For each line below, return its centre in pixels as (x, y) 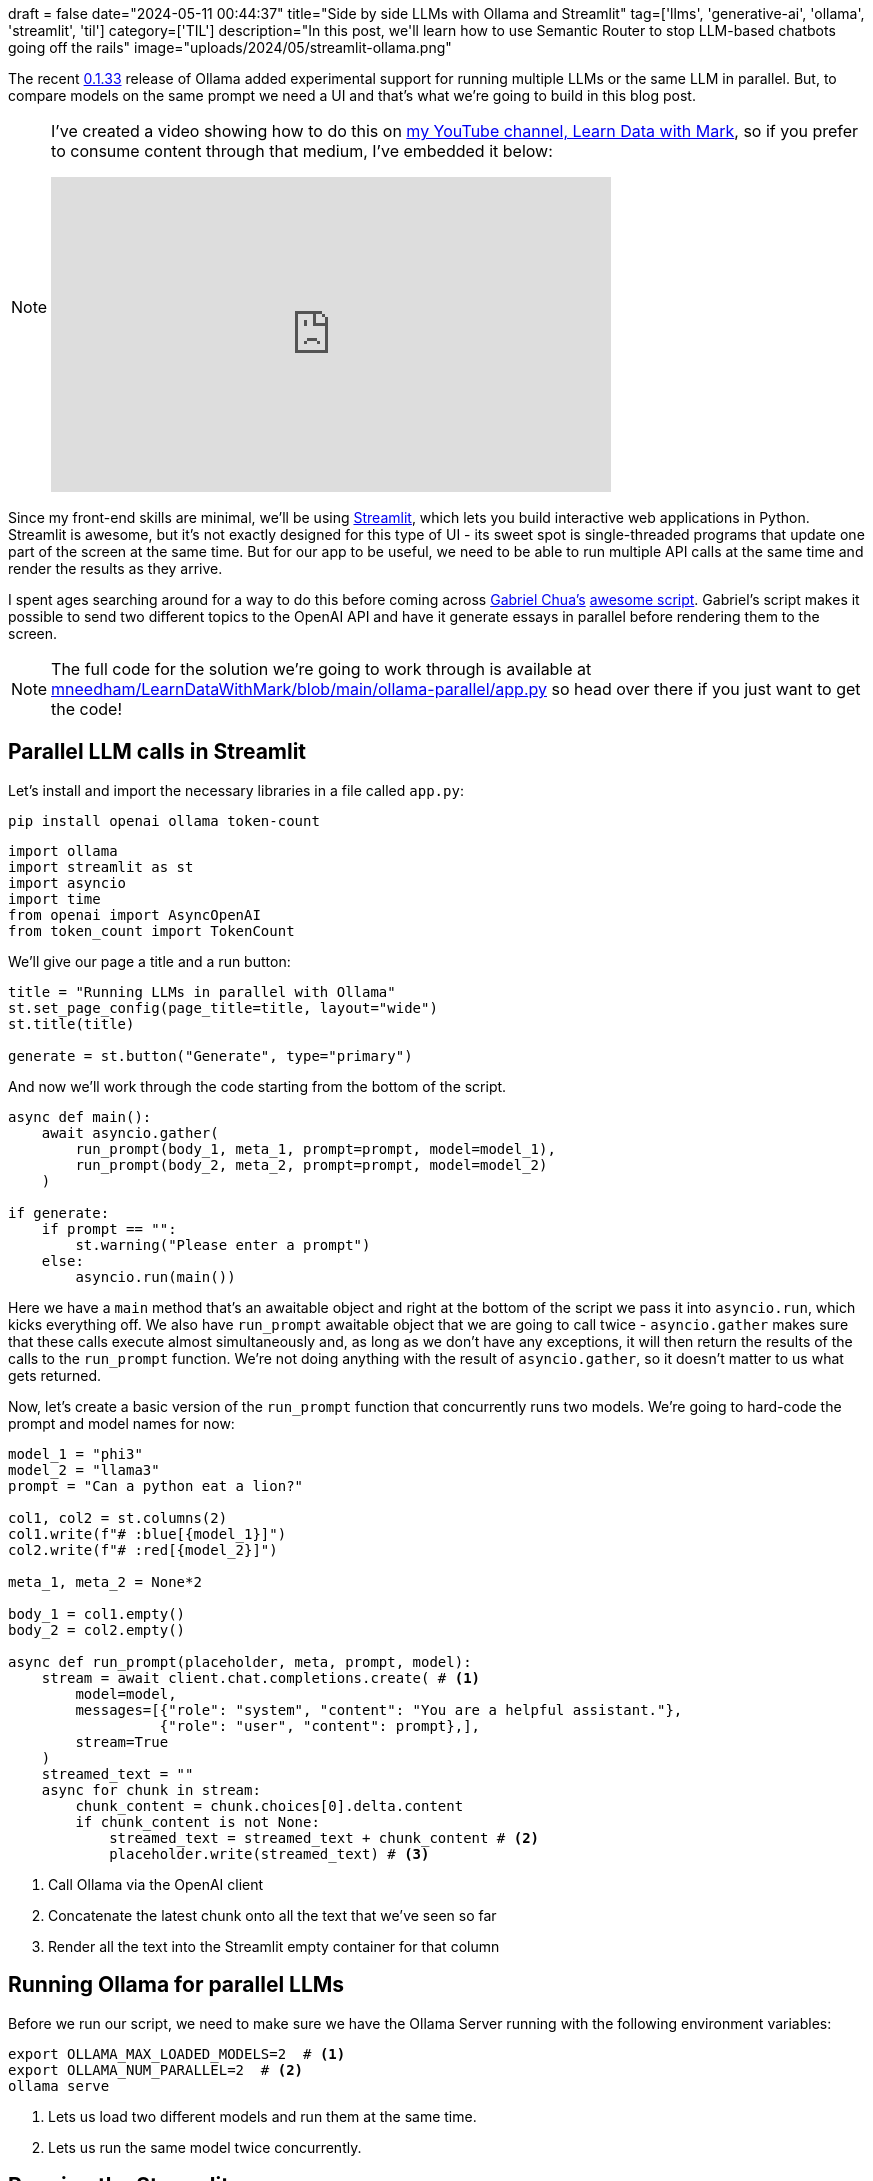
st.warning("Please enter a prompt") (223, 1244)
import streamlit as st (101, 866)
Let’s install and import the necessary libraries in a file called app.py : (236, 790)
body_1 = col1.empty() (97, 1613)
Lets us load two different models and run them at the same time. (262, 2116)
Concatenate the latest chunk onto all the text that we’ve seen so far (272, 1915)
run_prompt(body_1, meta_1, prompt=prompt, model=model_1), (315, 1148)
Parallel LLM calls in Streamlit (157, 752)
